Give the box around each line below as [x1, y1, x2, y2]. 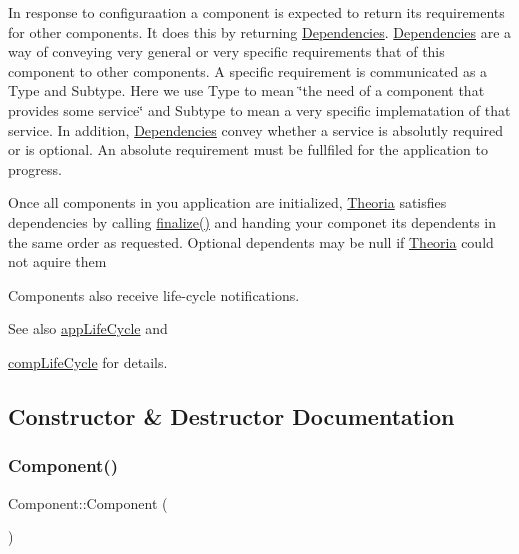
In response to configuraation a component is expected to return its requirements [8, 2, 505, 22]
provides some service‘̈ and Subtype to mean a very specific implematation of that [8, 99, 511, 120]
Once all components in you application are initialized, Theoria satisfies [8, 192, 447, 213]
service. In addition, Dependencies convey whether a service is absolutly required [8, 119, 504, 140]
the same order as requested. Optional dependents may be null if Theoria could [8, 231, 494, 252]
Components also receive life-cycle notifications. [8, 284, 300, 305]
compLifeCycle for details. [8, 351, 168, 372]
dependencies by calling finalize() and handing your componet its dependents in [8, 211, 496, 232]
